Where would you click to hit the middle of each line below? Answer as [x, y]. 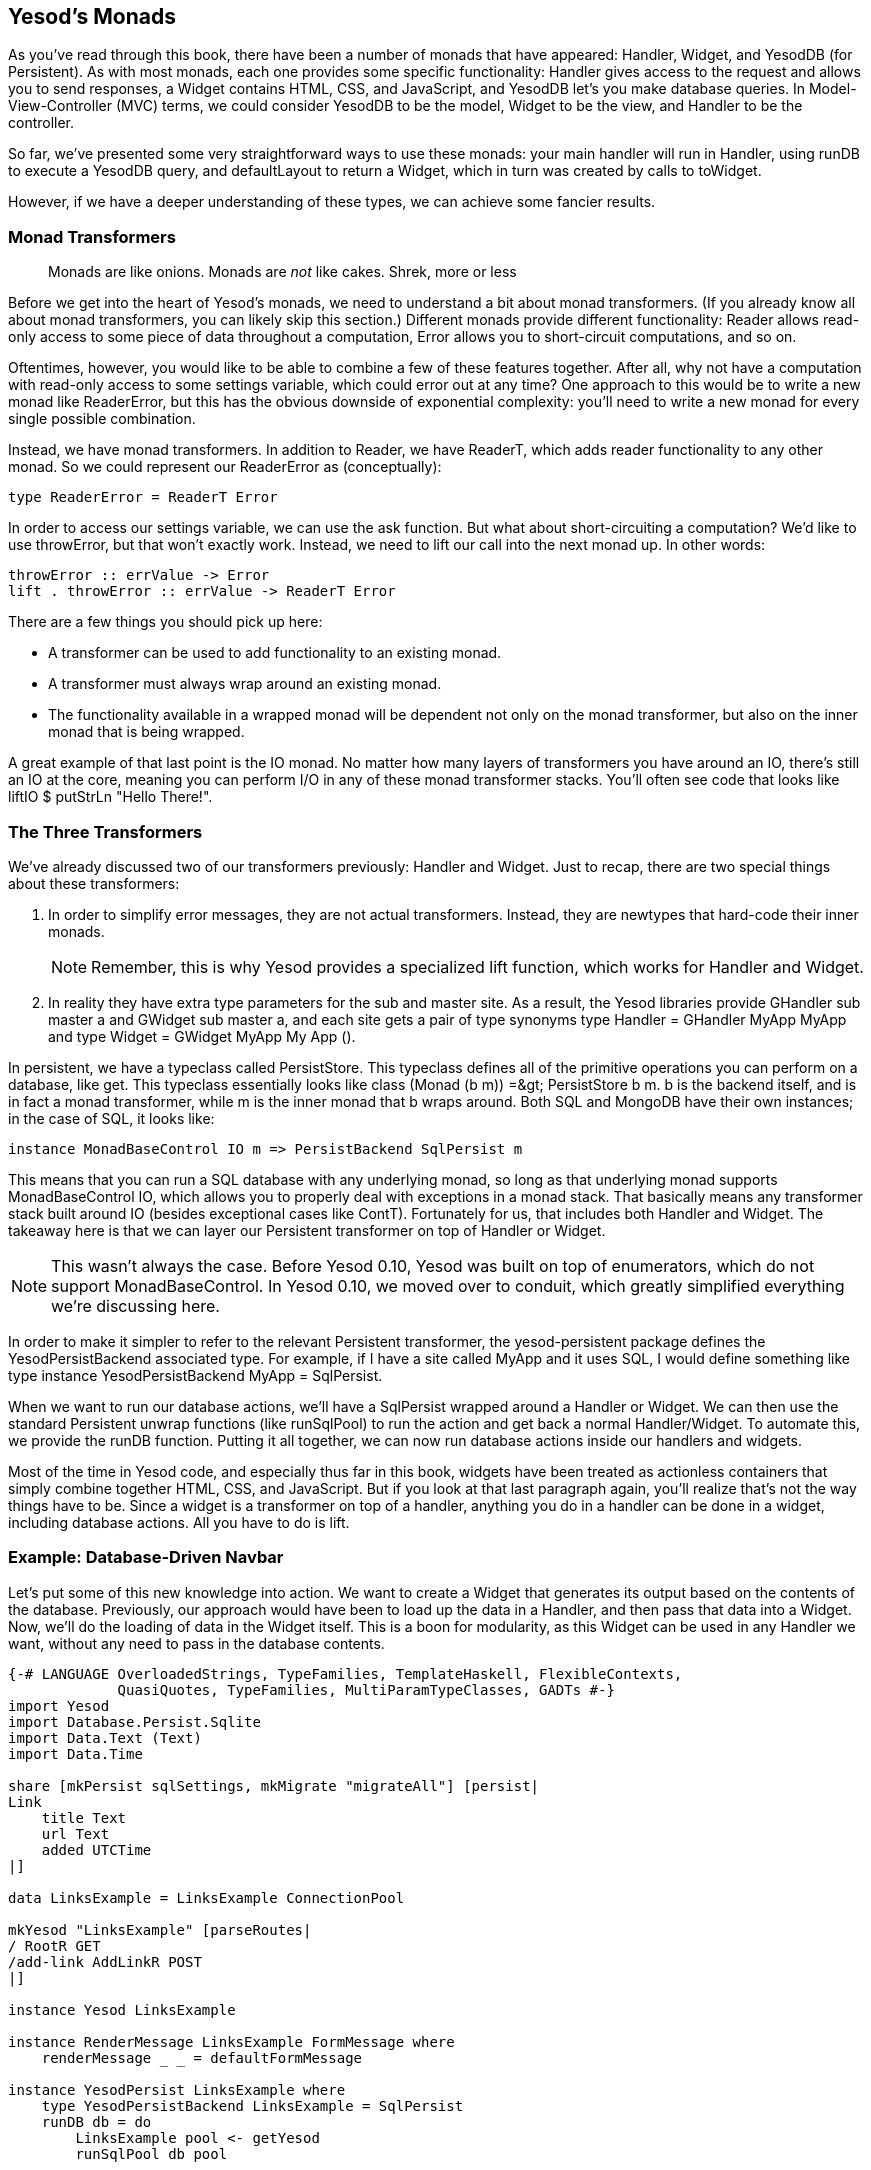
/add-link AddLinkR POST [105, 1961]
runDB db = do [96, 2121]
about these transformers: [94, 883]
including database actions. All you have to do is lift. [179, 1522]
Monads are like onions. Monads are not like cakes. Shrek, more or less [282, 272]
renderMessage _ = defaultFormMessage [202, 2057]
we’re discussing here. [135, 1305]
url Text [75, 1833]
